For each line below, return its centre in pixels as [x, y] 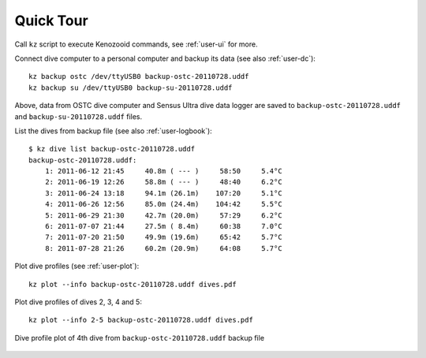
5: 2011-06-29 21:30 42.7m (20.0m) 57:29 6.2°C [164, 215]
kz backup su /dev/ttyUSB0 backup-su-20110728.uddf [131, 88]
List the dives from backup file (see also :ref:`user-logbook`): [113, 131]
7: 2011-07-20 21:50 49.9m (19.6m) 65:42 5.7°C [164, 237]
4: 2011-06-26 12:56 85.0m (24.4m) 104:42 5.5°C [164, 204]
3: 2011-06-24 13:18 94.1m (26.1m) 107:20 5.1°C [164, 193]
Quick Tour [51, 21]
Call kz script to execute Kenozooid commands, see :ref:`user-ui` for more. [136, 44]
